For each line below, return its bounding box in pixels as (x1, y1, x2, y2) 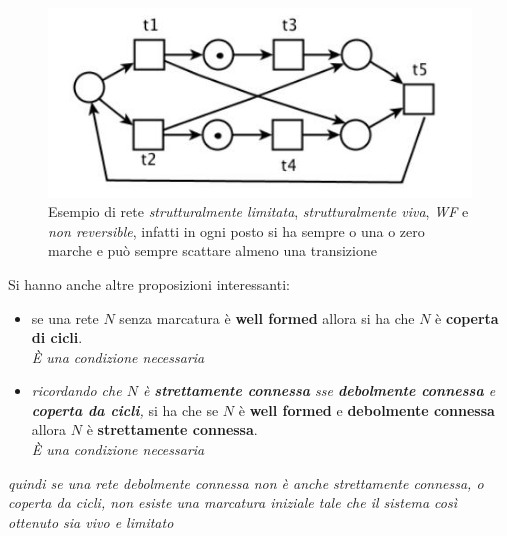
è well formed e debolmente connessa (238, 399, 495, 420)
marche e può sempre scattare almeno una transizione (48, 240, 377, 261)
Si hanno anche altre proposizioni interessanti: (8, 273, 290, 294)
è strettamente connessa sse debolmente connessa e (142, 380, 496, 401)
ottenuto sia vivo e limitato (8, 511, 174, 532)
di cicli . (31, 327, 83, 348)
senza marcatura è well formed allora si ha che (119, 307, 415, 328)
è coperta (435, 307, 499, 328)
